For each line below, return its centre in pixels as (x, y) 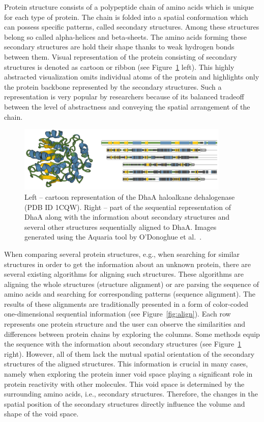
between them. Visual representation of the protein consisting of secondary (121, 56)
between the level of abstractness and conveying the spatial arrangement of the (127, 106)
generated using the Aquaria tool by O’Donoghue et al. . (113, 237)
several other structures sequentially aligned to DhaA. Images (121, 227)
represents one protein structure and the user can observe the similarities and (125, 324)
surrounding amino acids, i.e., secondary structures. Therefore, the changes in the (131, 394)
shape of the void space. (41, 414)
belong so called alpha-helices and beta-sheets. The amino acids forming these (125, 36)
